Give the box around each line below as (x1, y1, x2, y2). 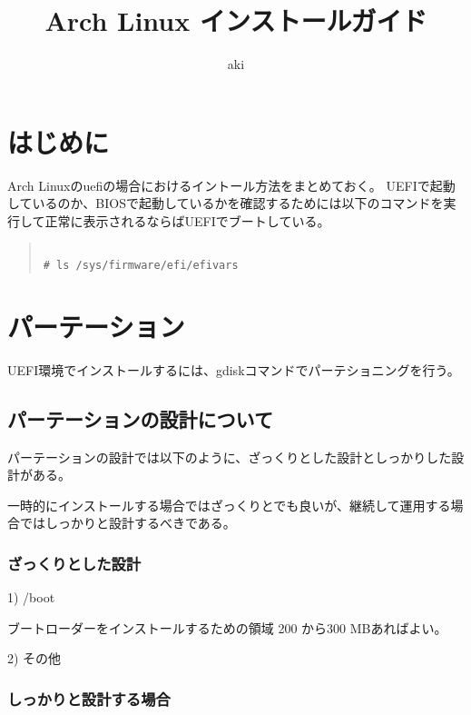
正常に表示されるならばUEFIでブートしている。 (44, 211, 330, 230)
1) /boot (7, 588, 55, 607)
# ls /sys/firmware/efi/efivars (43, 259, 239, 273)
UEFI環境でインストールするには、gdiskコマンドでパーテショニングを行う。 (7, 360, 460, 379)
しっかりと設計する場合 (7, 687, 171, 710)
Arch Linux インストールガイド (44, 2, 427, 39)
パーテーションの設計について (7, 404, 273, 432)
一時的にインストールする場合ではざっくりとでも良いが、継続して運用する (7, 495, 451, 514)
